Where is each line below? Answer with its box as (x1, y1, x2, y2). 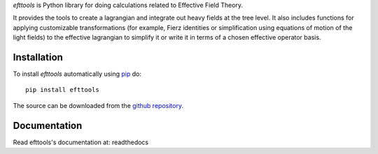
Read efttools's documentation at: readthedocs (13, 138, 149, 146)
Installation (13, 51, 63, 63)
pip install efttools (25, 86, 99, 94)
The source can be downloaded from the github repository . (13, 101, 183, 109)
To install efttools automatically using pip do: (13, 70, 141, 78)
